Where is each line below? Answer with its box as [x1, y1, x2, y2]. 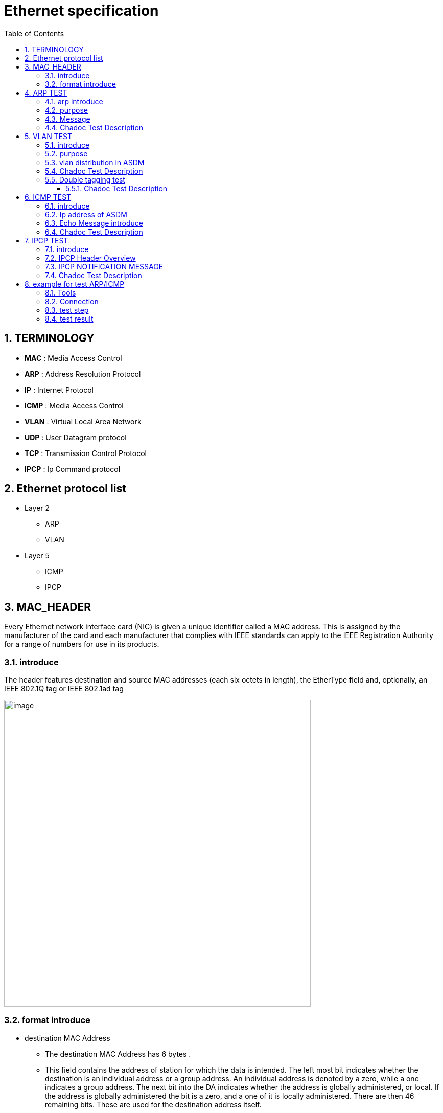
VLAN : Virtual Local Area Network [25, 417, 142, 426]
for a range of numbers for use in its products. [4, 640, 159, 649]
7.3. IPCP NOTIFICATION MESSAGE [45, 262, 164, 271]
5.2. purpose [45, 149, 88, 158]
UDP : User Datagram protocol [25, 433, 127, 442]
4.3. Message [45, 114, 90, 123]
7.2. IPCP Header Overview [45, 253, 136, 262]
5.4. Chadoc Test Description [45, 166, 143, 175]
